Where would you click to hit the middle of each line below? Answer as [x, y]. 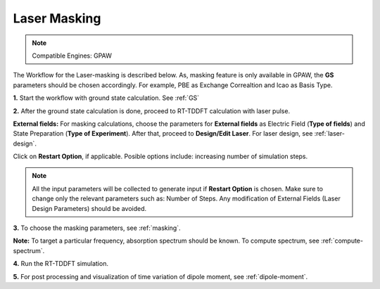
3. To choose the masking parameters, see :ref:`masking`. [97, 228]
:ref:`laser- [329, 134]
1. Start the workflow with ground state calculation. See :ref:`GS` [106, 98]
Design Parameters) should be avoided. [89, 208]
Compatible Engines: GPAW [72, 56]
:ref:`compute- [342, 241]
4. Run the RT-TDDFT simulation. [61, 264]
